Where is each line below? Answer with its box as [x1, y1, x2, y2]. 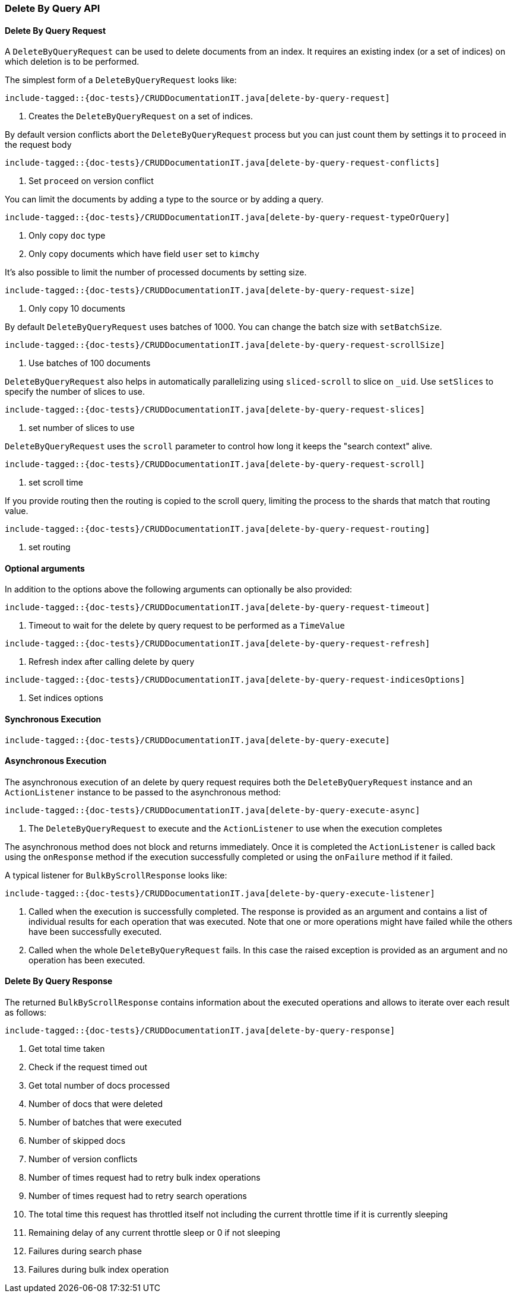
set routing [28, 542, 71, 553]
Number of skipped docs [28, 1136, 126, 1146]
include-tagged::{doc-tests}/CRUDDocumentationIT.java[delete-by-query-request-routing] [5, 524, 430, 534]
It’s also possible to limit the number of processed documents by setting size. [5, 267, 307, 278]
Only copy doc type [28, 230, 106, 241]
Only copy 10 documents [28, 303, 125, 314]
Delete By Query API [5, 2, 100, 14]
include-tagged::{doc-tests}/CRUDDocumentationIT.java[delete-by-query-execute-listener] [5, 888, 435, 898]
